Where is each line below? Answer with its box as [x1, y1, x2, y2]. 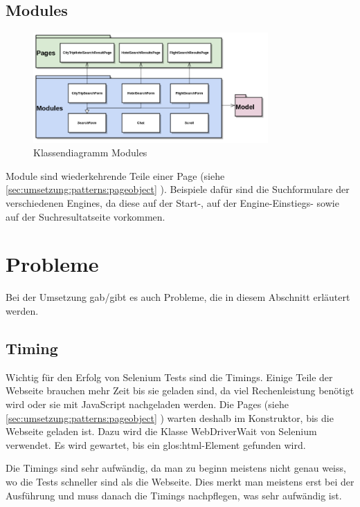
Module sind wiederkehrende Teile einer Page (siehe [6, 168, 225, 183]
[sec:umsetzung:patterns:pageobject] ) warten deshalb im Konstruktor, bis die [6, 410, 334, 425]
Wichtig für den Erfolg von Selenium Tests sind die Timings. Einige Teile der [6, 369, 333, 384]
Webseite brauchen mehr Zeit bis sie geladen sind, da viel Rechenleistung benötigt [6, 383, 354, 398]
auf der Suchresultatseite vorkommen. [6, 209, 165, 223]
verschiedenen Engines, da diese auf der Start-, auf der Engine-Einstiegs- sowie [6, 196, 339, 210]
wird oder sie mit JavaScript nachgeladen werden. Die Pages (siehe [6, 396, 289, 411]
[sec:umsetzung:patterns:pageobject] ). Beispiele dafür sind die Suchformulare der [6, 182, 350, 196]
